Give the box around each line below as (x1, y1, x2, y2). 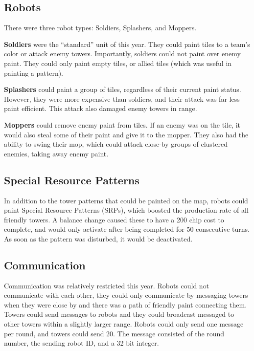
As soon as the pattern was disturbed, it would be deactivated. (4, 233, 193, 243)
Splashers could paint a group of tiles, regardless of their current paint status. (4, 84, 241, 94)
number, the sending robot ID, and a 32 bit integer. (4, 338, 159, 348)
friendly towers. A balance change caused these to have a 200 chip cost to (4, 214, 224, 224)
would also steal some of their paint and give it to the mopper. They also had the (4, 129, 249, 139)
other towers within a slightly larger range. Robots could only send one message (4, 319, 244, 329)
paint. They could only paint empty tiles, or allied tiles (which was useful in (4, 58, 232, 68)
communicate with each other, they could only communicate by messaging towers (4, 290, 248, 300)
